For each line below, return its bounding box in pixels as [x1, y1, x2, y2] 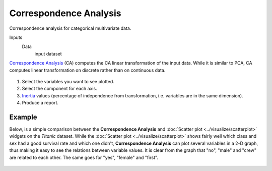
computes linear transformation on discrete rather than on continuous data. [9, 67, 166, 73]
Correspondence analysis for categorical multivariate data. [9, 25, 131, 31]
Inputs [9, 34, 23, 40]
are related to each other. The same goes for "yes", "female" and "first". [9, 154, 159, 160]
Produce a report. [22, 100, 59, 106]
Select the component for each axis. [22, 86, 98, 92]
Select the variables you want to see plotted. [22, 78, 114, 84]
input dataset [34, 50, 62, 56]
